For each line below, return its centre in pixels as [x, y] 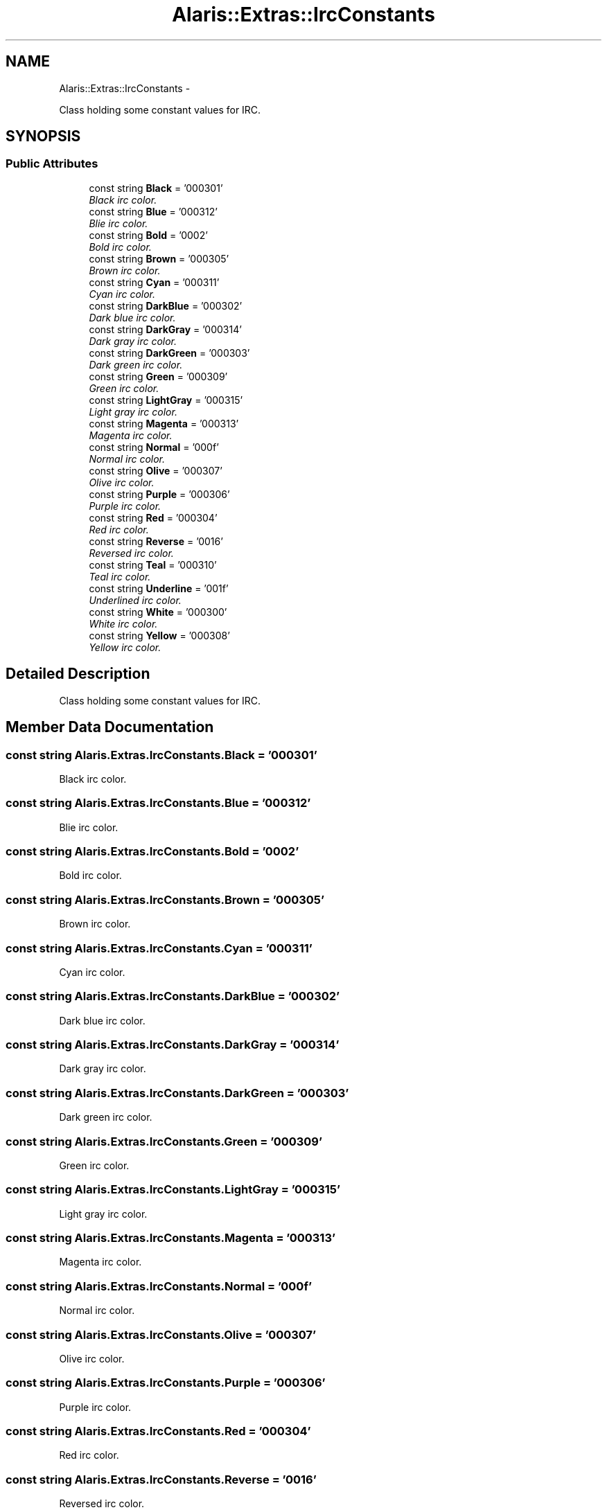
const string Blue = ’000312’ [153, 211]
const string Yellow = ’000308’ [159, 635]
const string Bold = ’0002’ [148, 235]
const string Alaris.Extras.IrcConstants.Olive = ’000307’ [161, 1334]
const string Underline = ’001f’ [159, 588]
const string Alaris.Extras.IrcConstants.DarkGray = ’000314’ [173, 1045]
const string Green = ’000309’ [158, 376]
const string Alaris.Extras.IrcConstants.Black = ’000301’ [161, 755]
